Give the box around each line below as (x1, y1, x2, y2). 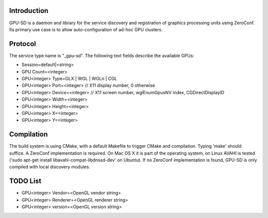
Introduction (9, 6, 49, 15)
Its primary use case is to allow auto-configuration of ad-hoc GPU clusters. (9, 26, 163, 32)
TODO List (9, 177, 42, 185)
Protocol (9, 40, 36, 48)
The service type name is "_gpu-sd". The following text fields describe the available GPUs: (9, 53, 195, 58)
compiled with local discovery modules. (9, 164, 90, 170)
